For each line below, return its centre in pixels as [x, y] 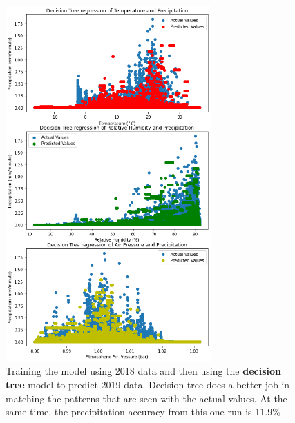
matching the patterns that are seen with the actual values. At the [146, 398]
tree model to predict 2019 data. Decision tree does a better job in [148, 385]
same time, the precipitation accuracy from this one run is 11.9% [143, 412]
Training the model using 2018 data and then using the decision [143, 371]
